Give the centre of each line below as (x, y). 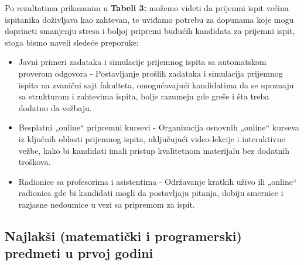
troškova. (35, 162)
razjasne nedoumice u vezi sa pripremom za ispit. (107, 204)
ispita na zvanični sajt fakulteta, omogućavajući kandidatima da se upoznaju (156, 85)
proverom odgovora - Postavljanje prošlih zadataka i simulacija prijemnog (151, 73)
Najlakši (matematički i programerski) (123, 235)
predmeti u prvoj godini (79, 253)
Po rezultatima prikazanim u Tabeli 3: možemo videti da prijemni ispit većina (147, 8)
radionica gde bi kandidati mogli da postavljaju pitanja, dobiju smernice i (151, 193)
